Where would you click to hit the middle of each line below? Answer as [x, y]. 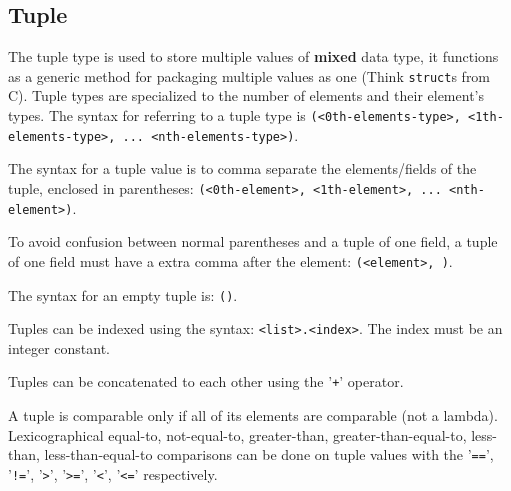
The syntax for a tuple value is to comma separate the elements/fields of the [242, 168]
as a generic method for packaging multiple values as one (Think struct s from [249, 75]
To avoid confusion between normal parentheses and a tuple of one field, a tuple [253, 241]
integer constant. [59, 347]
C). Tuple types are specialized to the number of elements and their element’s [246, 95]
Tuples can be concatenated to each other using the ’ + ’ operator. [206, 381]
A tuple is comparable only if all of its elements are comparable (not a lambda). [253, 415]
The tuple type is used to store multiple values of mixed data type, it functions [253, 56]
